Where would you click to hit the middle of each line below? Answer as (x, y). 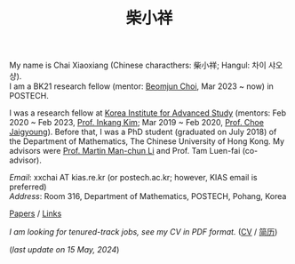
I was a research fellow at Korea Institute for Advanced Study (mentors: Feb (148, 113)
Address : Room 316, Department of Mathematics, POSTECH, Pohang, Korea (148, 196)
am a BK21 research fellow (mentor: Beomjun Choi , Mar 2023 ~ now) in (143, 86)
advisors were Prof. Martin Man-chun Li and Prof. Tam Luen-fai (125, 151)
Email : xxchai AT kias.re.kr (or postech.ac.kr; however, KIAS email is (133, 178)
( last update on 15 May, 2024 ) (64, 250)
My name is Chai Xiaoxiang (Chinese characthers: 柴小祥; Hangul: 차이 (138, 65)
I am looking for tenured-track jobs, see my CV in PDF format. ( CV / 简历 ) (144, 232)
